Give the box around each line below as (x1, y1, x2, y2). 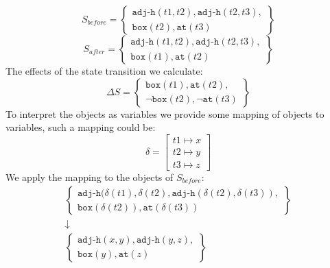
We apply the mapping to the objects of (5, 169, 174, 184)
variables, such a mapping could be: (5, 120, 156, 134)
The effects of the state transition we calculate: (5, 64, 203, 77)
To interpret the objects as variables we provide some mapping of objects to (5, 106, 325, 121)
